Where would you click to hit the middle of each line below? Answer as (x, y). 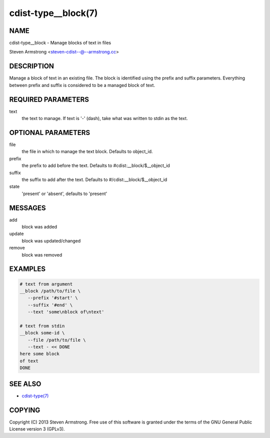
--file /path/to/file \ (57, 340)
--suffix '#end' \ (50, 305)
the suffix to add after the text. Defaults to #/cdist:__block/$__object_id (94, 179)
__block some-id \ (42, 333)
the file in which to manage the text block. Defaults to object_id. (87, 151)
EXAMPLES (27, 269)
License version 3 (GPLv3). (37, 429)
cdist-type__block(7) (53, 13)
